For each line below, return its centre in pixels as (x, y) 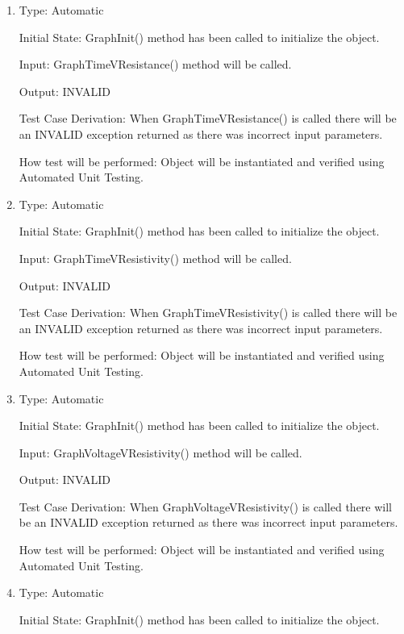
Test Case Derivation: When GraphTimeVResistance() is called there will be (208, 118)
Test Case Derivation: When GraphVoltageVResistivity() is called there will (206, 506)
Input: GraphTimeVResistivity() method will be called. (155, 258)
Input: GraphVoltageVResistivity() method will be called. (160, 452)
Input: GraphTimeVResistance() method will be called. (155, 64)
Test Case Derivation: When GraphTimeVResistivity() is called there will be (208, 313)
